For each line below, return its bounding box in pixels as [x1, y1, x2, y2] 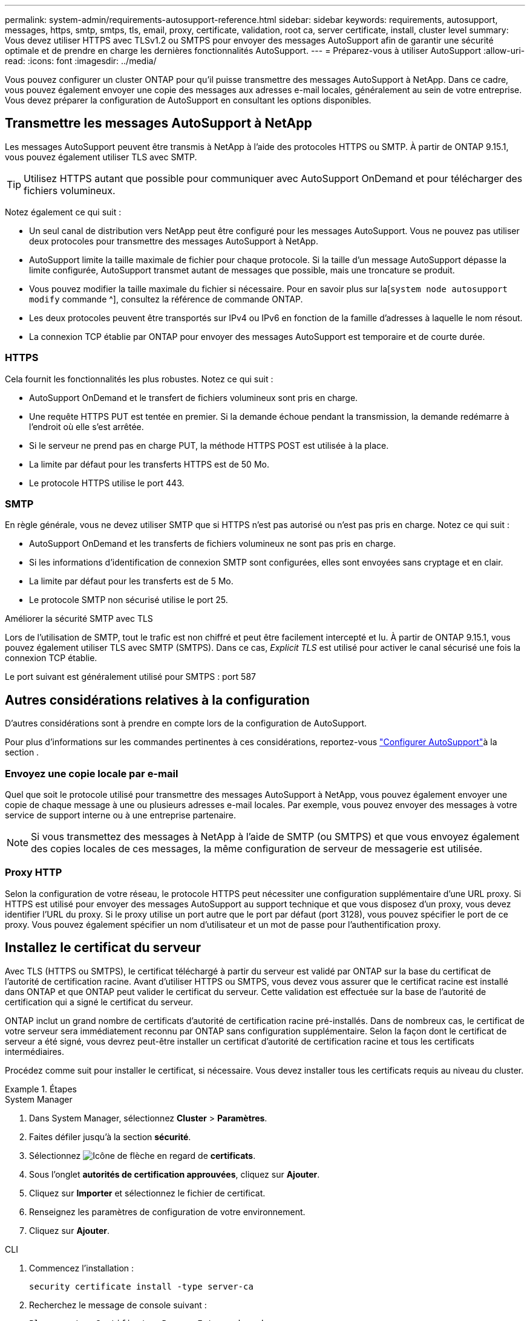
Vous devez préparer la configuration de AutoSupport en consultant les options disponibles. [5, 95, 371, 105]
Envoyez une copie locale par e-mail [5, 767, 178, 780]
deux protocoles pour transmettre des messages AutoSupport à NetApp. [29, 235, 318, 246]
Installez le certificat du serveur [5, 940, 201, 956]
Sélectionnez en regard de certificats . [29, 1150, 256, 1161]
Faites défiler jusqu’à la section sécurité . [29, 1131, 191, 1142]
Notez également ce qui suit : [5, 206, 122, 217]
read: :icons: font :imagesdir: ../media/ [5, 56, 157, 66]
